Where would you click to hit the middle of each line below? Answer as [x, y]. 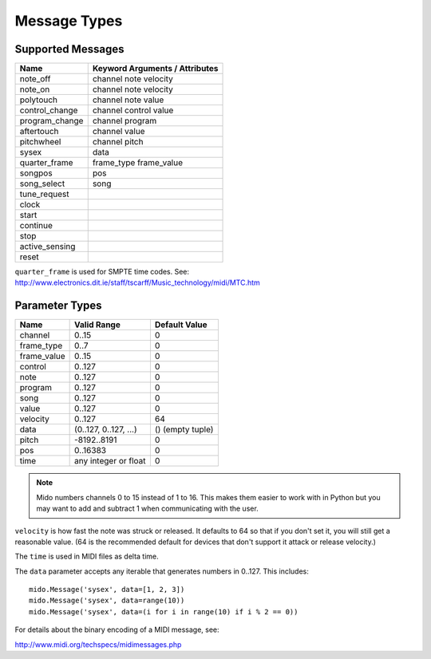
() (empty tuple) [184, 429]
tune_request [44, 194]
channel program [125, 121]
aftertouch [39, 132]
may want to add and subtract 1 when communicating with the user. [147, 509]
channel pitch [118, 142]
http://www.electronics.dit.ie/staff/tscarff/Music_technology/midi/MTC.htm [138, 282]
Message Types [69, 21]
